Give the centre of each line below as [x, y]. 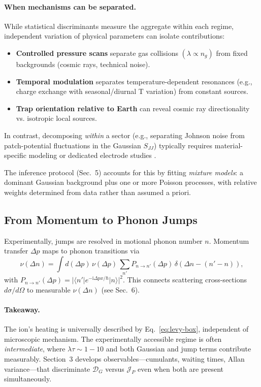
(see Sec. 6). [121, 289]
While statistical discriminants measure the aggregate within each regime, [119, 26]
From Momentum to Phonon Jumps [101, 219]
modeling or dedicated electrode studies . [92, 155]
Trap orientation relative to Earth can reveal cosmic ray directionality [133, 108]
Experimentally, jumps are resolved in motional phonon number [103, 240]
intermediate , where [35, 349]
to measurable [49, 289]
